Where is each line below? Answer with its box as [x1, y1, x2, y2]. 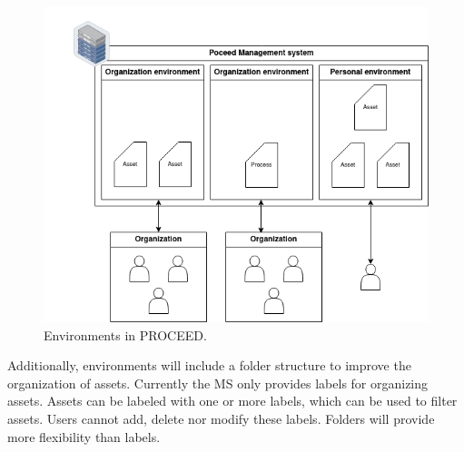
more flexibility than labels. [7, 427, 161, 446]
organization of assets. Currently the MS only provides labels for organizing [7, 373, 429, 392]
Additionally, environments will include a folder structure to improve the [7, 356, 411, 375]
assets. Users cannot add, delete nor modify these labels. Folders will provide [7, 409, 435, 428]
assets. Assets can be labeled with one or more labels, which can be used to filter [7, 391, 458, 410]
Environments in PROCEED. [44, 325, 207, 344]
